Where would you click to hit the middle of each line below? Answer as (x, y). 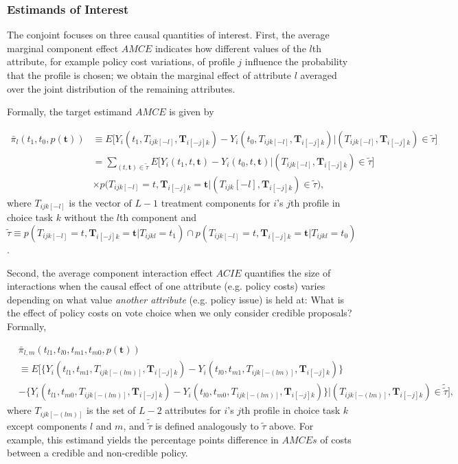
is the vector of (100, 202)
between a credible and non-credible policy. (98, 453)
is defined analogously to (207, 426)
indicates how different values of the (230, 48)
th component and (158, 217)
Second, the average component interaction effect (110, 272)
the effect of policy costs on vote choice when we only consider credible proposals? (180, 313)
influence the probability (296, 61)
